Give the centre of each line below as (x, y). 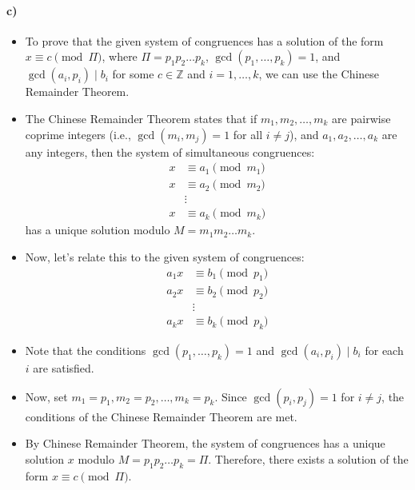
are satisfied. (64, 368)
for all (248, 134)
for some (133, 74)
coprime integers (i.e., (78, 134)
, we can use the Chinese (319, 74)
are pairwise (361, 118)
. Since (231, 396)
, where (120, 56)
